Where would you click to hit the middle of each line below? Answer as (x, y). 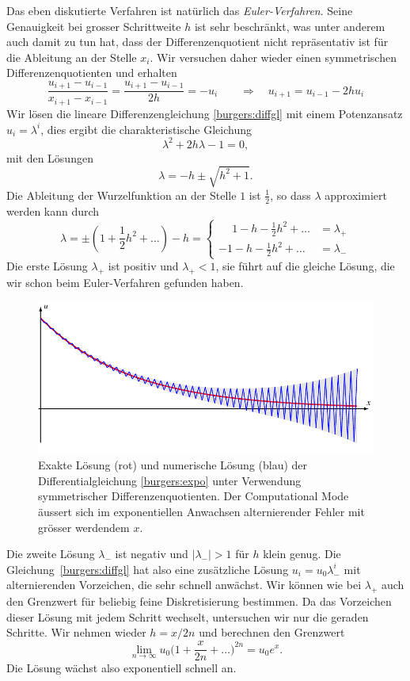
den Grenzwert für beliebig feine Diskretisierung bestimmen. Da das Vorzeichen (199, 601)
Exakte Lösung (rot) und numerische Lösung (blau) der (173, 465)
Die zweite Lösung (51, 554)
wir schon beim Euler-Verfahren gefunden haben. (125, 283)
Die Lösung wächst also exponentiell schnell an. (121, 668)
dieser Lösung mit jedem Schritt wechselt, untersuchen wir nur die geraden (188, 616)
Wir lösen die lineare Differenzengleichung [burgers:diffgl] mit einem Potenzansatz (205, 113)
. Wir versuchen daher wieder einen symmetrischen (273, 57)
